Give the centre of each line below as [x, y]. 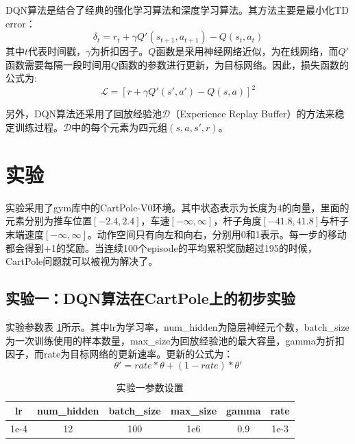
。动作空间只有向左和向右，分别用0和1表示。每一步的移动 [217, 234]
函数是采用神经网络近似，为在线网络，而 [247, 51]
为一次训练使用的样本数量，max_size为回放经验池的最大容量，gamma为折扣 [175, 340]
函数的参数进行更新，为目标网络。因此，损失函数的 [234, 64]
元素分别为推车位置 [49, 221]
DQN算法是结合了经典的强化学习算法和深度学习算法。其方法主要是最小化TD [177, 10]
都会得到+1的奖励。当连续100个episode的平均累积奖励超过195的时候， [161, 247]
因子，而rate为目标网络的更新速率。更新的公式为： [120, 354]
